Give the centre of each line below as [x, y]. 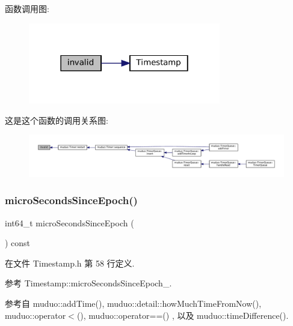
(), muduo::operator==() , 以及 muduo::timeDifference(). [183, 315]
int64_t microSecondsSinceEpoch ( [69, 222]
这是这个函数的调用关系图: [57, 120]
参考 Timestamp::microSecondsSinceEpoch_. [88, 283]
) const [18, 243]
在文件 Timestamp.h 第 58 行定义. [70, 263]
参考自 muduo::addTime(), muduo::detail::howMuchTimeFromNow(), [133, 303]
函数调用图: [27, 8]
